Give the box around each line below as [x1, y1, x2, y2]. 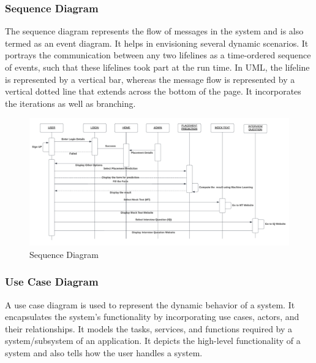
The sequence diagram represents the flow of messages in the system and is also [5, 25, 304, 37]
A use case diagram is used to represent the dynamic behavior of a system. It [5, 298, 295, 311]
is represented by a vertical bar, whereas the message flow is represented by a [5, 72, 295, 85]
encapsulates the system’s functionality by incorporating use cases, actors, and [5, 310, 299, 323]
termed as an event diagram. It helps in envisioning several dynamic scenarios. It [5, 36, 309, 49]
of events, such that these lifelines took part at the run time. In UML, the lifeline [5, 61, 310, 73]
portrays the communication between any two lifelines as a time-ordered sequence [5, 49, 311, 61]
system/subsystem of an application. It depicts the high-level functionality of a [5, 334, 301, 347]
